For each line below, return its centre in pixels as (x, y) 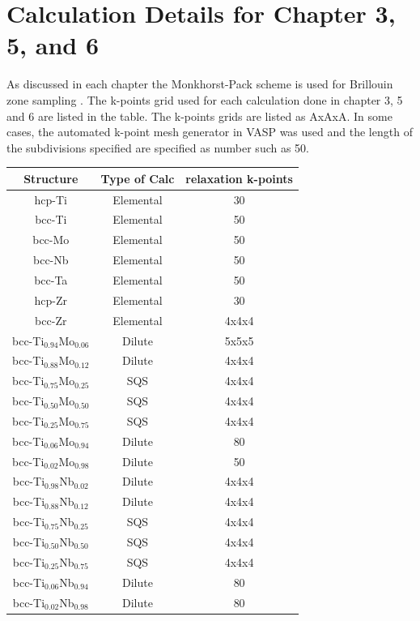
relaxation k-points (239, 178)
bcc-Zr (51, 320)
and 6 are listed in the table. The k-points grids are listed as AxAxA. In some (199, 116)
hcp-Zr (51, 300)
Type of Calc (138, 178)
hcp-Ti (51, 199)
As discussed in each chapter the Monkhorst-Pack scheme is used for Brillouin (200, 84)
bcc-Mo (51, 240)
